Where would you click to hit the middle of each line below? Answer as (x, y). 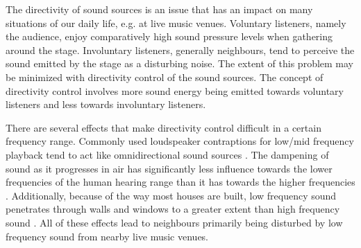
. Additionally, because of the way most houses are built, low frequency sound (171, 195)
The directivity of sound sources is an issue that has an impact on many (159, 9)
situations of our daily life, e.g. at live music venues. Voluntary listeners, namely (176, 23)
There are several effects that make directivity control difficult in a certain (163, 127)
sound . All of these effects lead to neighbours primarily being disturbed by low (174, 222)
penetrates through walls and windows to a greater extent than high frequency (173, 209)
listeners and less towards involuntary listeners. (106, 104)
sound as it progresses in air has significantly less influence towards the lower (169, 168)
